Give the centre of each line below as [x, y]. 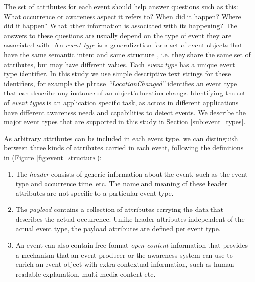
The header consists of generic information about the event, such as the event [131, 174]
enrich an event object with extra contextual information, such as [114, 264]
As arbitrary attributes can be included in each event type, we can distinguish [121, 138]
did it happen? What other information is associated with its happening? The [121, 26]
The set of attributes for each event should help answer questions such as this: [121, 6]
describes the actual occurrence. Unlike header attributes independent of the [130, 219]
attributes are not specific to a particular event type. [94, 193]
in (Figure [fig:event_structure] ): [53, 157]
